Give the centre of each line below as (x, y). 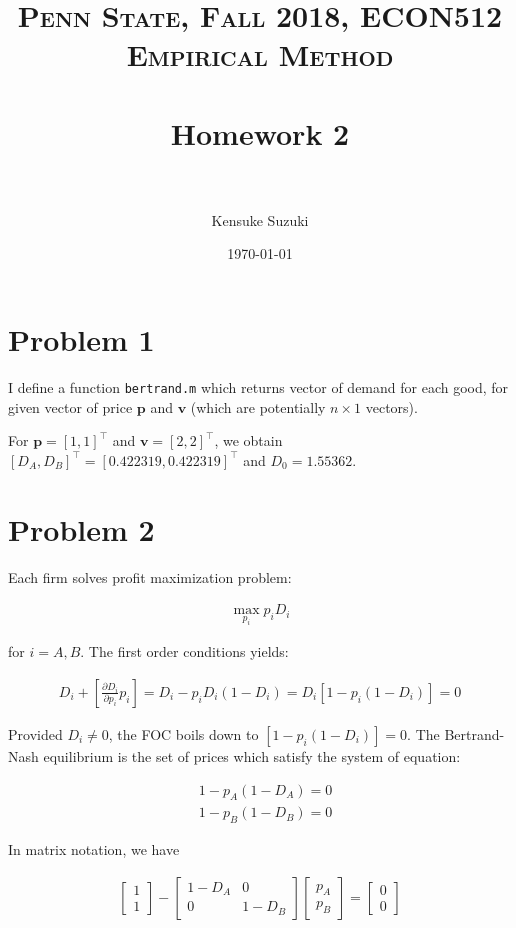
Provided (35, 733)
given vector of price (70, 406)
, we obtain (248, 440)
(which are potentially (258, 406)
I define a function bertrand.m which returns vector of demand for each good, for (258, 387)
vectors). (391, 406)
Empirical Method (260, 54)
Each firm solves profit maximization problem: (150, 576)
